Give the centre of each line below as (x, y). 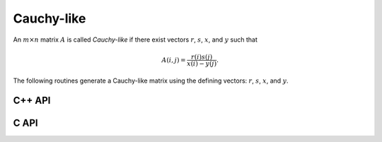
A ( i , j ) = (174, 60)
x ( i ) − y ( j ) (202, 63)
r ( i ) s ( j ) (202, 57)
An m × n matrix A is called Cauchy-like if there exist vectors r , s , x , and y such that (135, 40)
